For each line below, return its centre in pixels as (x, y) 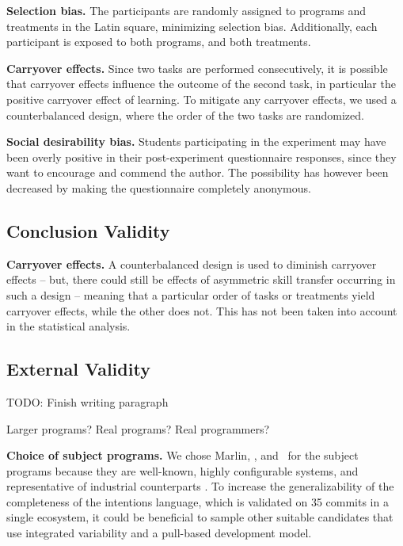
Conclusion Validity (88, 230)
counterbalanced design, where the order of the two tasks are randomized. (185, 115)
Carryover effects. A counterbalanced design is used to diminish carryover (192, 263)
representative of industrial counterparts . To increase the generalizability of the (200, 486)
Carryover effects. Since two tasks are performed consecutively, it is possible (197, 68)
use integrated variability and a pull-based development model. (159, 533)
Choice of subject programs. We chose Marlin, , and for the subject (182, 455)
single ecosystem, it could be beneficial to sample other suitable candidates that (200, 517)
